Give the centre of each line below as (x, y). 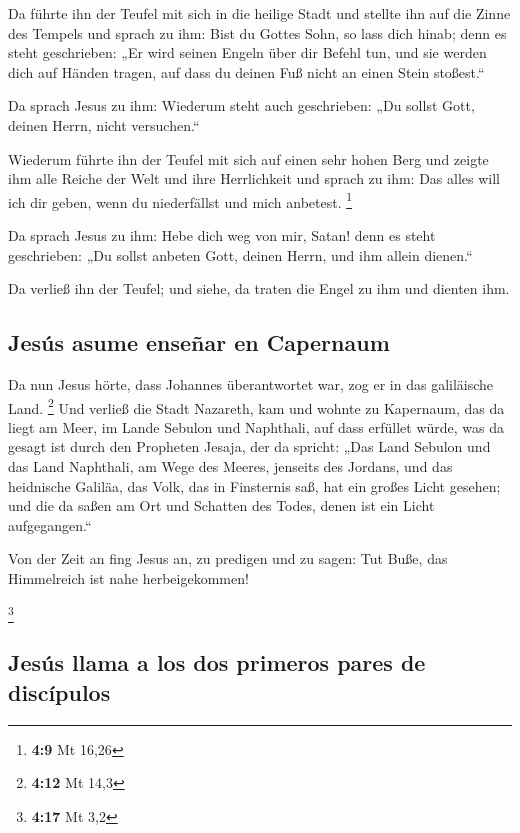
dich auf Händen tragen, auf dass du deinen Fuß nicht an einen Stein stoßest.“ (246, 71)
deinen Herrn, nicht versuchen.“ (104, 124)
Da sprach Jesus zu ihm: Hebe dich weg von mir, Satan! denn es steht (222, 235)
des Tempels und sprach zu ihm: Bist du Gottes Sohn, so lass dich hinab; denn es (257, 32)
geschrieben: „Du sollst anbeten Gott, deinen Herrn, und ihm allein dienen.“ (240, 254)
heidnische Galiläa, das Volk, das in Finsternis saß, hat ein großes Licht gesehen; (254, 485)
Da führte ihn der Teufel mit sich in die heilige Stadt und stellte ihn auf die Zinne (259, 13)
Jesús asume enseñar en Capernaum (199, 342)
